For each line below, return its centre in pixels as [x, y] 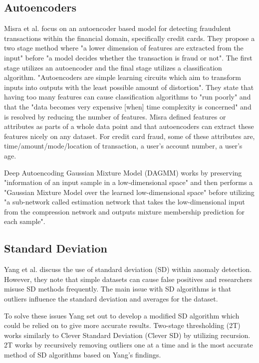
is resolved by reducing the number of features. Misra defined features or [115, 116]
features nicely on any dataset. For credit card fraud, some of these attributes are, [129, 136]
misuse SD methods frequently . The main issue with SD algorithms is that [118, 289]
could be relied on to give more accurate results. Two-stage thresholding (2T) [122, 325]
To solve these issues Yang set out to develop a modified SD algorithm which [122, 315]
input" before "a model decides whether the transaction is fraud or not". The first [128, 57]
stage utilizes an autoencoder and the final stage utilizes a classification [113, 67]
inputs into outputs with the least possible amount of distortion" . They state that [129, 87]
